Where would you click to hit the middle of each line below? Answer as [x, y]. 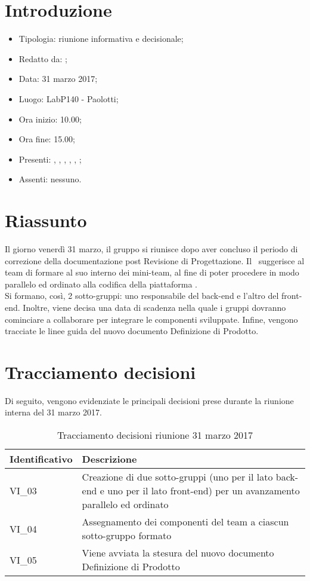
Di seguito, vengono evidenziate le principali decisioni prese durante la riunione [149, 400]
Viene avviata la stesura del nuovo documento [178, 553]
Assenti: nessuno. [50, 179]
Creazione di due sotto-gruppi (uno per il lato [177, 477]
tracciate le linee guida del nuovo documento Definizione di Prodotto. [132, 331]
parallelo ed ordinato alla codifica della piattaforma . [101, 284]
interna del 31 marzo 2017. [54, 412]
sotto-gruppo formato [127, 536]
